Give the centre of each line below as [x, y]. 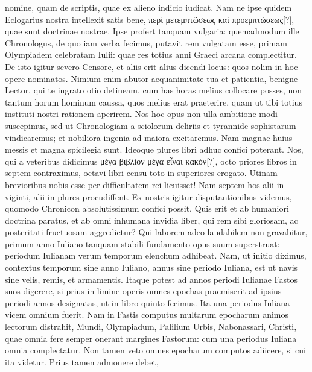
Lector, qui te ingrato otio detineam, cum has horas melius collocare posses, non [153, 90]
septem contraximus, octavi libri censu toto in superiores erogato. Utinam [141, 173]
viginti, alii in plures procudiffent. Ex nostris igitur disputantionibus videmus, [148, 196]
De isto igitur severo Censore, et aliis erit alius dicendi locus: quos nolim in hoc [151, 66]
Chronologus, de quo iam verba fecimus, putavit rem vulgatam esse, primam [146, 43]
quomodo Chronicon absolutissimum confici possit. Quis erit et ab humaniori [147, 208]
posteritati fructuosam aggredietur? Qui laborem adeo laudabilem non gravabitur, [156, 232]
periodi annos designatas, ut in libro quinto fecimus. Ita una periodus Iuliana [147, 302]
